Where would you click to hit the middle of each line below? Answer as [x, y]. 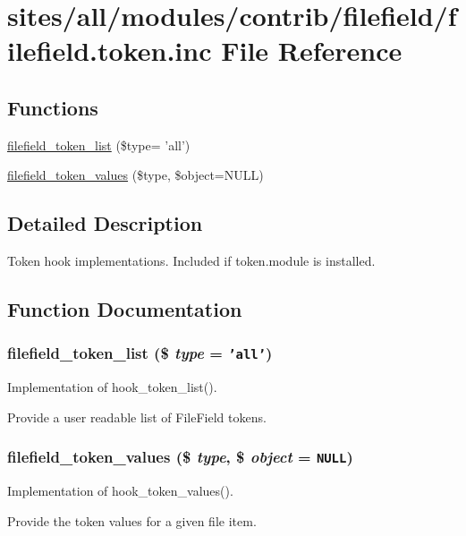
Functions [53, 107]
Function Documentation [125, 309]
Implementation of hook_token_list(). [112, 387]
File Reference [312, 51]
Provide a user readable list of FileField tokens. [137, 417]
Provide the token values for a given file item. [132, 520]
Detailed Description [105, 223]
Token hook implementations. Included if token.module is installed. [191, 261]
